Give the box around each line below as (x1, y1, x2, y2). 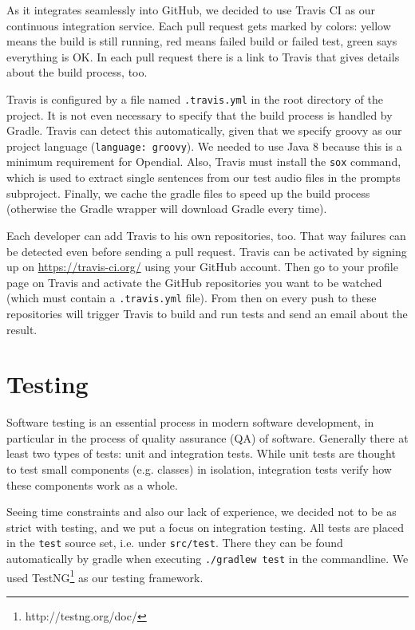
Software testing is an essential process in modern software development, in (6, 414, 374, 431)
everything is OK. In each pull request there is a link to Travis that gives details (6, 48, 400, 65)
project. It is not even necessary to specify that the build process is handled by (6, 106, 393, 123)
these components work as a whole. (6, 476, 178, 493)
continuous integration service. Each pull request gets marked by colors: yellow (6, 17, 391, 33)
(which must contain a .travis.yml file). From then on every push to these (6, 289, 377, 306)
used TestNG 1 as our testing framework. (6, 566, 204, 585)
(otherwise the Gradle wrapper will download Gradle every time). (6, 200, 327, 217)
